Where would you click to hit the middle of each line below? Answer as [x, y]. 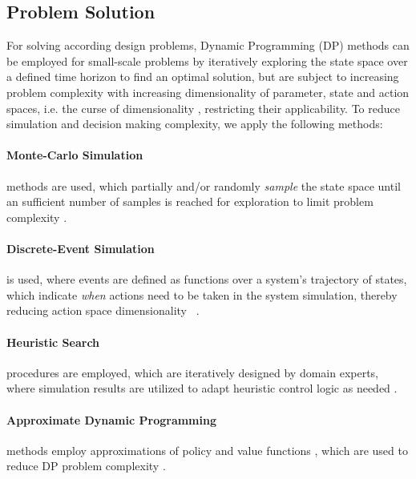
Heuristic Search [53, 342]
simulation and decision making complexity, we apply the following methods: [195, 124]
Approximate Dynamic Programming [111, 419]
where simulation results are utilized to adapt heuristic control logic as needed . [202, 388]
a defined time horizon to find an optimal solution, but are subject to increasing [203, 76]
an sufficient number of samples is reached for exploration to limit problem [190, 201]
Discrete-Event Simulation [81, 248]
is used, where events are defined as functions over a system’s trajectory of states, [207, 279]
